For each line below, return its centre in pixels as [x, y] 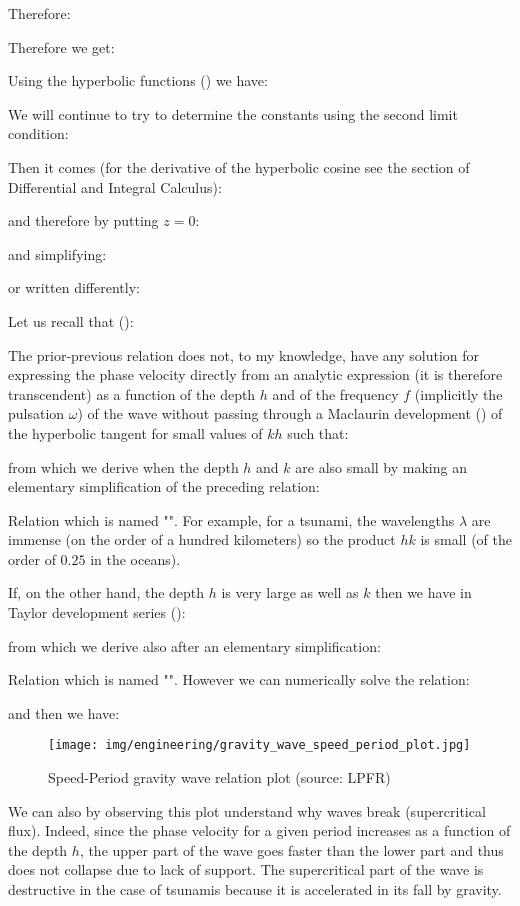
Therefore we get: [61, 46]
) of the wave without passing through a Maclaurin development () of [290, 413]
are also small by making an [381, 466]
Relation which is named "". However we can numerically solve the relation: [239, 679]
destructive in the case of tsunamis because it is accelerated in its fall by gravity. [255, 889]
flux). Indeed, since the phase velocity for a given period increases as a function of [259, 830]
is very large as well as [290, 592]
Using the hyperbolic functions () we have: [138, 80]
